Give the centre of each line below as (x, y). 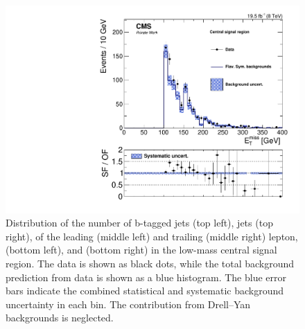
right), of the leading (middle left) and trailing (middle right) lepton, (152, 236)
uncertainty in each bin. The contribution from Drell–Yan (128, 304)
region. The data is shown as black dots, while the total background (150, 264)
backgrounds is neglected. (60, 318)
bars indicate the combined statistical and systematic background (145, 291)
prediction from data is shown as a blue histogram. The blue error (146, 277)
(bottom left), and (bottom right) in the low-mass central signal (141, 250)
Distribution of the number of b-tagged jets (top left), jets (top (139, 223)
